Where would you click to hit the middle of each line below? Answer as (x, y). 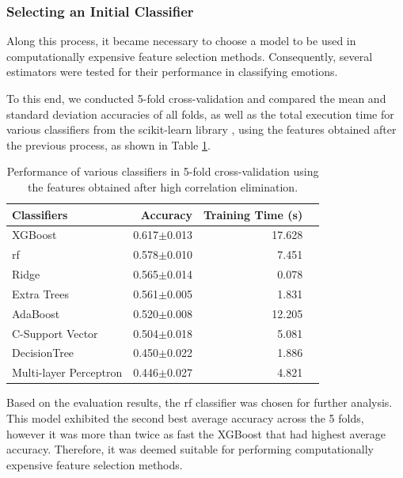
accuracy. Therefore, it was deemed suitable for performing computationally (190, 449)
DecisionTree (43, 353)
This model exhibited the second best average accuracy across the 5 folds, (185, 418)
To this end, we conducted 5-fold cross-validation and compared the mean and (196, 98)
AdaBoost (36, 313)
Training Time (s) (253, 214)
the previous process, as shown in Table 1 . (108, 144)
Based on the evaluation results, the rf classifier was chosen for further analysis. (200, 402)
